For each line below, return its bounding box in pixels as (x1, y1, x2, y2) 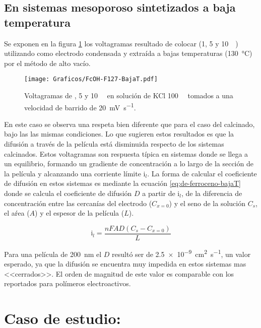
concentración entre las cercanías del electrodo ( (4, 198, 152, 208)
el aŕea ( (4, 208, 30, 218)
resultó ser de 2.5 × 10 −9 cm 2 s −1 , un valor (112, 247, 251, 259)
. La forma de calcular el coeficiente (147, 168, 257, 178)
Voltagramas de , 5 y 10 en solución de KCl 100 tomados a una (24, 90, 233, 101)
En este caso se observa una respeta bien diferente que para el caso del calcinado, (4, 118, 255, 129)
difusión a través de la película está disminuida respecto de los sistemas (4, 139, 224, 149)
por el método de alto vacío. (4, 57, 91, 68)
